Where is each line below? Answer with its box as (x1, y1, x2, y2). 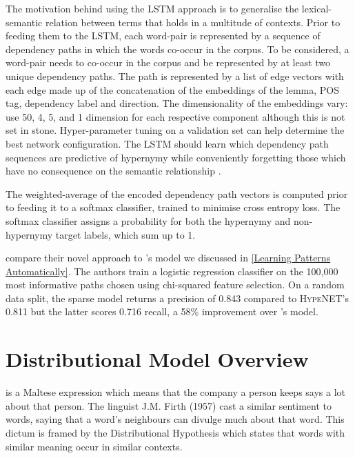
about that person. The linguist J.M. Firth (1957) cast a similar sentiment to (6, 398, 332, 412)
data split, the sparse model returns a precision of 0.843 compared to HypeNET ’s (6, 290, 349, 305)
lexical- (301, 1, 332, 15)
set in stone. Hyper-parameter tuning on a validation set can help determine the (6, 123, 345, 137)
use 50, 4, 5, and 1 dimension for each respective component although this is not (6, 109, 345, 123)
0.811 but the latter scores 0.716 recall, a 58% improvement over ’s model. (6, 304, 318, 319)
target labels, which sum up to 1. (55, 227, 196, 241)
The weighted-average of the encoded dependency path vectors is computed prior (6, 186, 348, 201)
